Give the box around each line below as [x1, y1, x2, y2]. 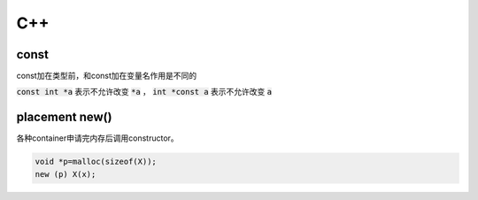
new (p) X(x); [35, 169, 96, 179]
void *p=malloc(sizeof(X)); [35, 157, 157, 167]
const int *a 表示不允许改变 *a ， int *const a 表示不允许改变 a [16, 87, 273, 97]
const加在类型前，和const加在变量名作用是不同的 [16, 71, 197, 81]
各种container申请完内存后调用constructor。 [16, 133, 179, 143]
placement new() [16, 110, 112, 125]
